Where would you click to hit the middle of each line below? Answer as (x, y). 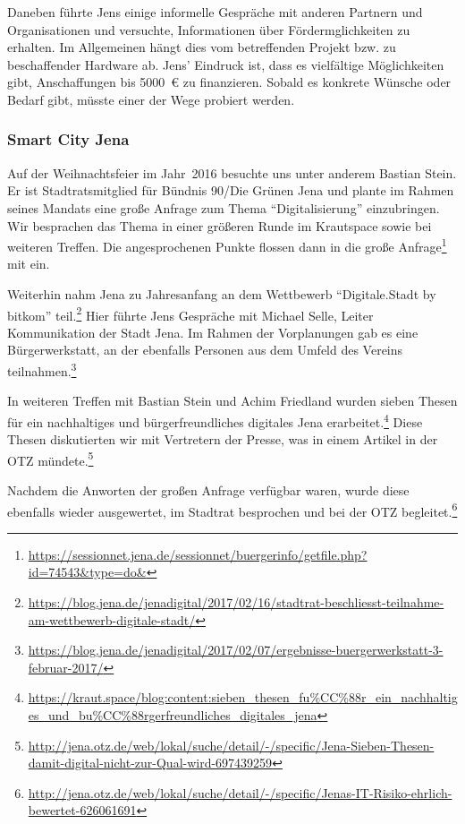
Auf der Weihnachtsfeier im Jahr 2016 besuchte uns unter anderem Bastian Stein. (232, 172)
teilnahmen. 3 (42, 369)
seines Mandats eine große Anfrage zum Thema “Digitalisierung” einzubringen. (224, 207)
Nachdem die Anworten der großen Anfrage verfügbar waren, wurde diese (208, 489)
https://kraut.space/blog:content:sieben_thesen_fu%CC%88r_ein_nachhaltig (243, 697)
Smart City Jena (68, 139)
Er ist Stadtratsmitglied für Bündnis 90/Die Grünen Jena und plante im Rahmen (231, 190)
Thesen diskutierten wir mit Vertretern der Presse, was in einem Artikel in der (223, 439)
